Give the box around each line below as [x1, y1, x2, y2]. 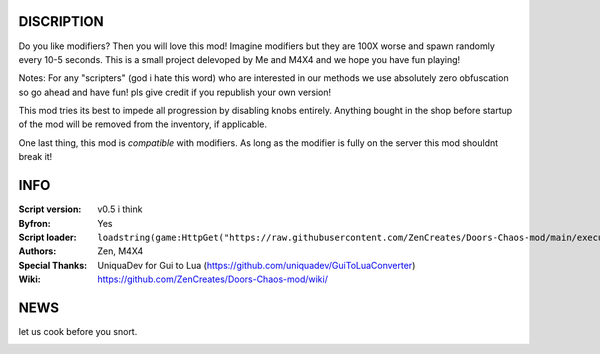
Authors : [18, 245, 57, 257]
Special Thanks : [18, 259, 88, 271]
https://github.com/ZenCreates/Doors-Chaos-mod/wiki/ [97, 273, 329, 285]
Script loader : [18, 231, 77, 243]
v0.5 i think [97, 203, 143, 215]
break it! [18, 151, 53, 163]
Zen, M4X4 [97, 245, 144, 257]
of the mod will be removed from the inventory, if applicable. [18, 118, 267, 130]
